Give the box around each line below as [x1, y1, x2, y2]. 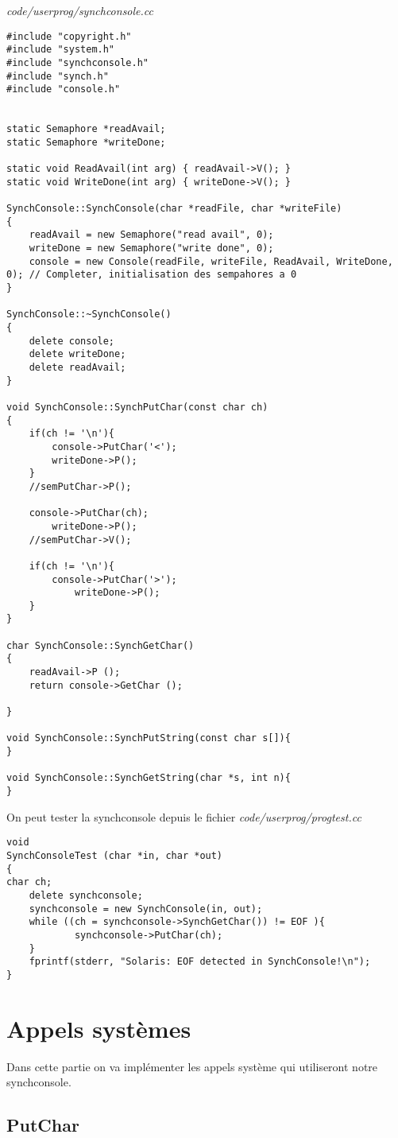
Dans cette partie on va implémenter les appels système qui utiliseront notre [6, 1058, 378, 1074]
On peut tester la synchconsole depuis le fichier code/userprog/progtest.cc [6, 808, 361, 825]
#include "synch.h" [6, 70, 109, 82]
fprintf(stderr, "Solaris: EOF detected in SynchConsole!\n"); [29, 956, 371, 968]
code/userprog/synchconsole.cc [6, 2, 153, 18]
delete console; [29, 335, 115, 347]
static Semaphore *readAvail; [6, 123, 166, 135]
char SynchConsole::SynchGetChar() [6, 639, 195, 651]
